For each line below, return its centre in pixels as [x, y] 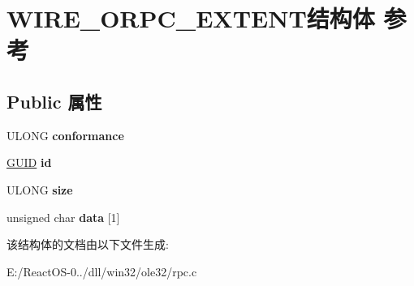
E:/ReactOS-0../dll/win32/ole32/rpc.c [102, 271]
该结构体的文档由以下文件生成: [88, 244]
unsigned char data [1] [63, 217]
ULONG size [40, 189]
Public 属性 [54, 101]
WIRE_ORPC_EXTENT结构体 [191, 18]
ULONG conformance [65, 135]
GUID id [29, 162]
